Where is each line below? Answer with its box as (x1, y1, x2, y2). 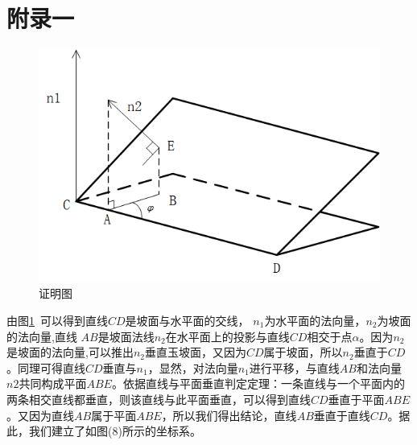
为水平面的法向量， (264, 312, 366, 329)
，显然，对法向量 (147, 359, 238, 376)
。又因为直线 (6, 406, 74, 423)
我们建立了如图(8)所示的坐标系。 (28, 422, 201, 439)
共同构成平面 (19, 375, 87, 392)
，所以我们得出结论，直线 (161, 406, 297, 423)
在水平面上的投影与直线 (165, 328, 290, 344)
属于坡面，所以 (263, 344, 343, 361)
